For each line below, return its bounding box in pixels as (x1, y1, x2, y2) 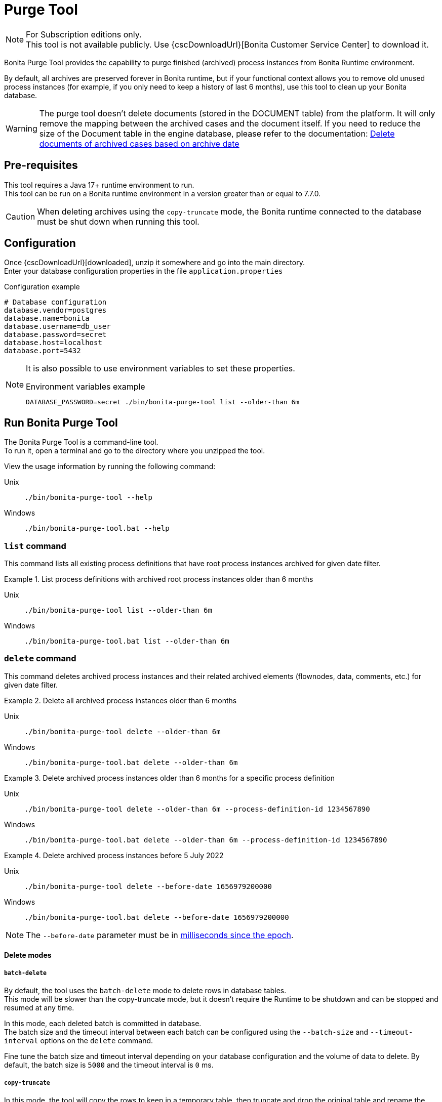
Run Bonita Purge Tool (4, 416, 118, 429)
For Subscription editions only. (26, 29, 142, 39)
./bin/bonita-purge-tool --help (24, 493, 152, 502)
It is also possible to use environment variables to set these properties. (26, 363, 295, 374)
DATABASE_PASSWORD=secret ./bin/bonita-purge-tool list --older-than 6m (26, 398, 300, 406)
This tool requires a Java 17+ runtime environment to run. (4, 180, 194, 189)
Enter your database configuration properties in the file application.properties (4, 267, 283, 276)
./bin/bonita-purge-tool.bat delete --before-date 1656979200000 (24, 913, 289, 921)
